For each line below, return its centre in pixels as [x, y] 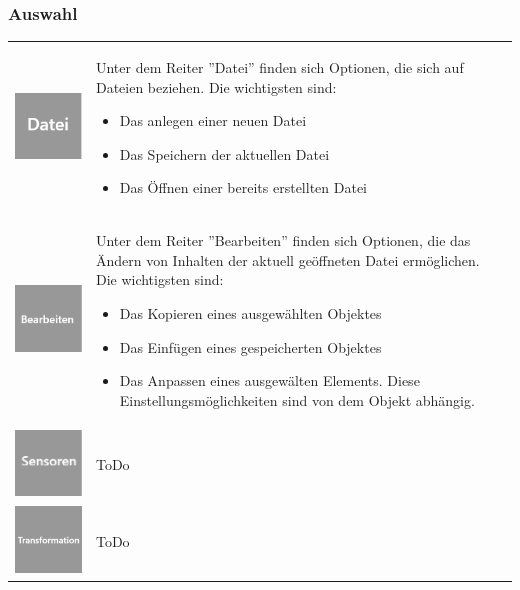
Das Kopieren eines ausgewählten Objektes [250, 312]
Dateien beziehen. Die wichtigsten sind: [216, 86]
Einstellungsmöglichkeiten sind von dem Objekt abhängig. [297, 399]
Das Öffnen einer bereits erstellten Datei [243, 187]
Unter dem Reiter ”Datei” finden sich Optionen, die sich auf [279, 66]
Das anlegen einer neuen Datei [213, 120]
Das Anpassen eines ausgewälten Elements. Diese [269, 380]
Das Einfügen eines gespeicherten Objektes [250, 346]
